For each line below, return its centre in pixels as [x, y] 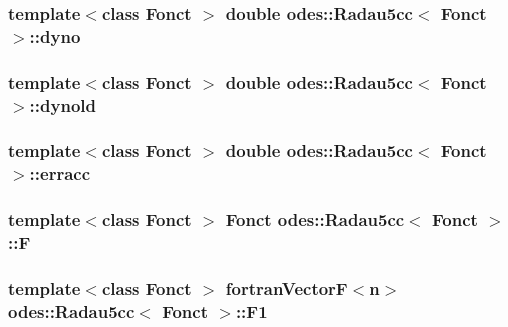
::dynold [62, 104]
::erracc [60, 173]
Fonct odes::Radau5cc [315, 219]
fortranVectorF [286, 287]
